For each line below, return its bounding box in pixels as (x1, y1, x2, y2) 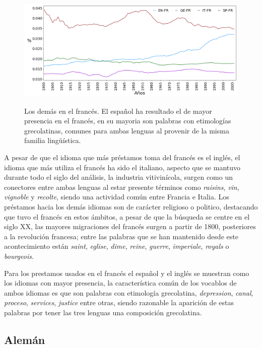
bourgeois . (4, 250, 34, 261)
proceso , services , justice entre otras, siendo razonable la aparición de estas (4, 297, 234, 308)
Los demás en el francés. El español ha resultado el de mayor (24, 105, 212, 116)
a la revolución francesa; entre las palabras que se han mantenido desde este (4, 231, 238, 241)
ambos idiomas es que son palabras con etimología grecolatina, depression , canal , (4, 287, 253, 298)
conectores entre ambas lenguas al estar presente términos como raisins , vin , (4, 181, 239, 192)
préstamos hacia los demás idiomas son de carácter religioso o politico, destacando (4, 201, 258, 212)
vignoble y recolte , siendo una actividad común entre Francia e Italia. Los (4, 191, 229, 202)
